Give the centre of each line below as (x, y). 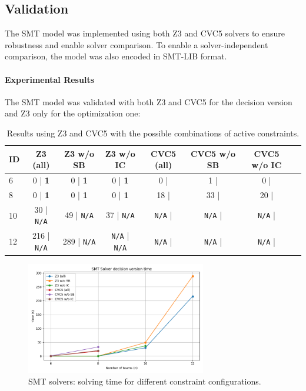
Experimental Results (49, 79)
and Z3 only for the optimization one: (73, 113)
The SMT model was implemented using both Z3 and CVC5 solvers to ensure (145, 33)
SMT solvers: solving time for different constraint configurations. (145, 381)
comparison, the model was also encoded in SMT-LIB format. (116, 56)
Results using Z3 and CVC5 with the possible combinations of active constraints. (153, 133)
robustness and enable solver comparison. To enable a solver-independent (137, 44)
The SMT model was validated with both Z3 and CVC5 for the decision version (149, 101)
